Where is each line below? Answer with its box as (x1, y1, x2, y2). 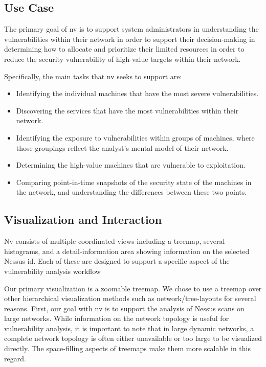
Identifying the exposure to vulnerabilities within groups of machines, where (16, 132, 255, 143)
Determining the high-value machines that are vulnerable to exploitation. (16, 159, 246, 170)
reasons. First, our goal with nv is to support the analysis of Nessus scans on (4, 303, 245, 313)
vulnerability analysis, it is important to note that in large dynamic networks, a (4, 323, 254, 333)
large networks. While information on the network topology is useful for (4, 313, 229, 324)
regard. (4, 353, 26, 363)
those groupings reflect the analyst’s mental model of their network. (16, 142, 229, 153)
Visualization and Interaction (4, 212, 162, 227)
